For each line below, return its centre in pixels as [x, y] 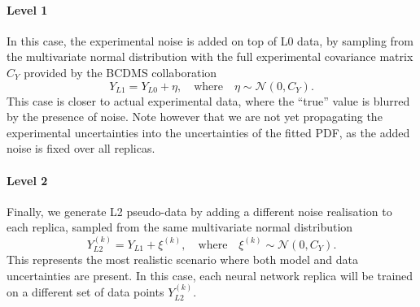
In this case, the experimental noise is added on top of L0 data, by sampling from [210, 40]
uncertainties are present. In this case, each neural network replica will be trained [210, 275]
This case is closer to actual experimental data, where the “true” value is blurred [208, 100]
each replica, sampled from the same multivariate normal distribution [180, 227]
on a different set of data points [85, 292]
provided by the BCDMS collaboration [120, 72]
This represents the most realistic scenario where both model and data [182, 259]
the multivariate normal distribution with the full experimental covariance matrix [210, 56]
